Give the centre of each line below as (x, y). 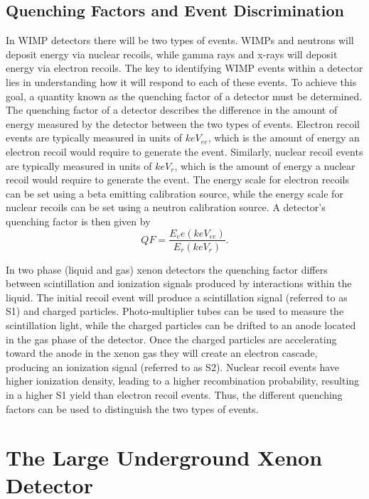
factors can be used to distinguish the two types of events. (132, 408)
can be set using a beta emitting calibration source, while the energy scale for (175, 193)
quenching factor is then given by (78, 221)
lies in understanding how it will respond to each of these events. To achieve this (181, 81)
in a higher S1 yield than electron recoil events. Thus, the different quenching (174, 394)
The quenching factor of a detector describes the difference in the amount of (172, 110)
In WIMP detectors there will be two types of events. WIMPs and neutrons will (180, 40)
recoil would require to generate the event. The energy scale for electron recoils (178, 179)
